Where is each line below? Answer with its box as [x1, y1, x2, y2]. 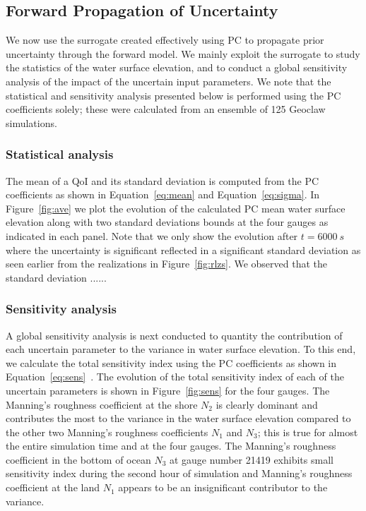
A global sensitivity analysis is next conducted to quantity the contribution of [6, 327, 343, 342]
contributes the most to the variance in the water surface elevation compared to [6, 411, 351, 426]
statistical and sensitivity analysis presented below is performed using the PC [6, 88, 341, 102]
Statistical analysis [6, 145, 114, 163]
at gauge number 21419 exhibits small [169, 452, 333, 467]
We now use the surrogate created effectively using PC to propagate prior [6, 32, 324, 47]
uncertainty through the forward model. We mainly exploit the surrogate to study [6, 46, 360, 61]
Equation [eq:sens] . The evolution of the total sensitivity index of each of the [6, 369, 344, 384]
